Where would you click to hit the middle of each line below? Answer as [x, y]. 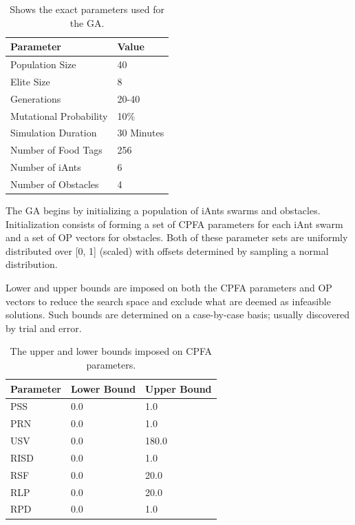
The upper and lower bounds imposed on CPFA [111, 351]
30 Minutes [141, 133]
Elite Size [30, 81]
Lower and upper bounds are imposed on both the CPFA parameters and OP [169, 287]
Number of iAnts [46, 167]
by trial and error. [44, 328]
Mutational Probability [59, 115]
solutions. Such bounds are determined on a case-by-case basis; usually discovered [178, 315]
